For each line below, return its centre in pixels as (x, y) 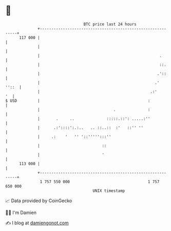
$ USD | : (78, 101)
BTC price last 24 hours (110, 24)
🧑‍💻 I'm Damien (21, 212)
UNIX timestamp (109, 191)
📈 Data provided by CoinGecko (39, 201)
